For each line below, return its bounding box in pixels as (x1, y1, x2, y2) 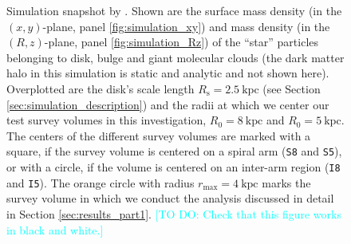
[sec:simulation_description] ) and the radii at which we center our (6, 96, 329, 112)
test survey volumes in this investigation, (6, 112, 207, 128)
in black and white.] (6, 221, 104, 238)
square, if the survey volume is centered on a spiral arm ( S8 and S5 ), (6, 143, 342, 159)
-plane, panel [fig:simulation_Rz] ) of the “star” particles (44, 33, 319, 50)
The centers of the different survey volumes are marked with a (6, 127, 311, 144)
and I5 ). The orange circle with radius (6, 174, 195, 191)
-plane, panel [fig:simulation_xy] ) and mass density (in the (42, 18, 330, 34)
